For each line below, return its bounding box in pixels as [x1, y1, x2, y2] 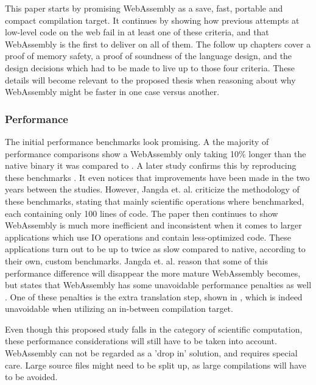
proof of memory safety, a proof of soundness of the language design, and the [5, 49, 292, 62]
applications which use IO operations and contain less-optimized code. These [5, 230, 291, 243]
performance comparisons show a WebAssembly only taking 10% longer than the [5, 147, 306, 160]
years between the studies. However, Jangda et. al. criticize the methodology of [5, 183, 300, 196]
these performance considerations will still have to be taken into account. [5, 334, 277, 347]
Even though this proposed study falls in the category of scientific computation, [5, 322, 303, 335]
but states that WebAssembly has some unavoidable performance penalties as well [5, 278, 312, 291]
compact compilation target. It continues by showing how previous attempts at [5, 13, 300, 26]
